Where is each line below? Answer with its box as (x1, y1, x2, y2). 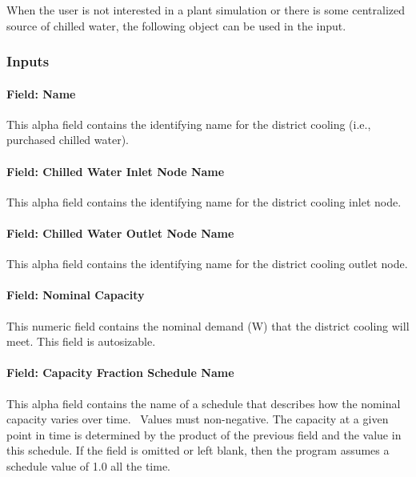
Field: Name (6, 85, 76, 102)
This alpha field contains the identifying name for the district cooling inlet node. (6, 193, 402, 210)
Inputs (6, 51, 50, 71)
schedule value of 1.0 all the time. (6, 457, 171, 474)
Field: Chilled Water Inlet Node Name (6, 162, 225, 179)
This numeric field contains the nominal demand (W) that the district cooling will (6, 317, 410, 334)
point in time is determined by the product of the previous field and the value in (6, 426, 402, 443)
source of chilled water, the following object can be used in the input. (6, 17, 346, 34)
